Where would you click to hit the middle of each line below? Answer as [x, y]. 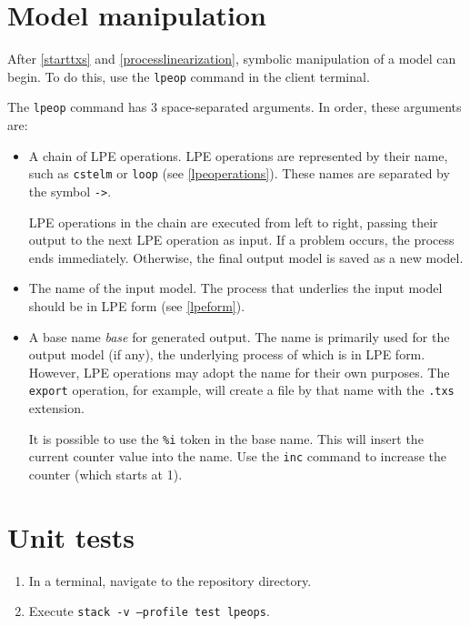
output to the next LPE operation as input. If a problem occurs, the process [241, 240]
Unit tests [71, 536]
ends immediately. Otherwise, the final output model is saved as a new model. [246, 257]
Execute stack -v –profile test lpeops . [149, 611]
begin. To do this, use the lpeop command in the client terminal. [189, 76]
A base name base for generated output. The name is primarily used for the [239, 336]
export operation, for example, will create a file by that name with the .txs [241, 390]
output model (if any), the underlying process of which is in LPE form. [227, 354]
